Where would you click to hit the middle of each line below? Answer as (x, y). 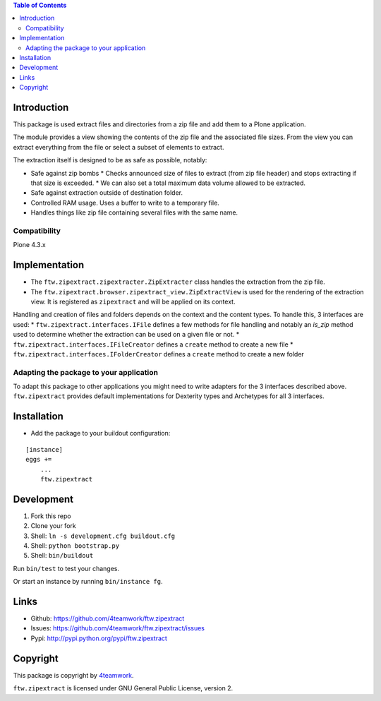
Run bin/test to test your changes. (66, 568)
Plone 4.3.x (29, 245)
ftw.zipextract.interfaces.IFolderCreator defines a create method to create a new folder (159, 354)
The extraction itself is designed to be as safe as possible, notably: (110, 160)
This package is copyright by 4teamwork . (73, 675)
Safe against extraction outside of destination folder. (107, 193)
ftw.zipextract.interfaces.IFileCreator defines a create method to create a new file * (153, 344)
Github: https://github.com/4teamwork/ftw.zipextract (108, 618)
